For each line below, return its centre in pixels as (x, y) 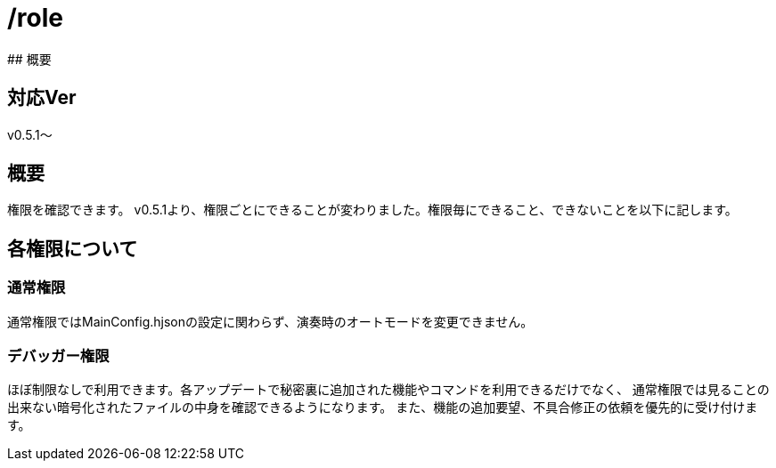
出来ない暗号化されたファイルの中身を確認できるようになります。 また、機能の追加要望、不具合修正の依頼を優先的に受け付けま (383, 407)
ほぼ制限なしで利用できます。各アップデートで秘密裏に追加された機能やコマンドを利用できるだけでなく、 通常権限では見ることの (388, 390)
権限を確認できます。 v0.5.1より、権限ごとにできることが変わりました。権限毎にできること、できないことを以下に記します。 (372, 210)
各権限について (73, 248)
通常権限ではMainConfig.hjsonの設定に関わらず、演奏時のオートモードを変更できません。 (270, 321)
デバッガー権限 (58, 356)
